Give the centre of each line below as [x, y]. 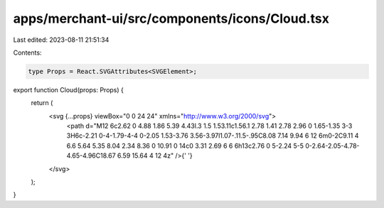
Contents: [27, 53]
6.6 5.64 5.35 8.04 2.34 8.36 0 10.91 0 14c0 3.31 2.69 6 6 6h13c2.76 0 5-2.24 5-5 [185, 146]
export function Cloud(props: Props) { [69, 89]
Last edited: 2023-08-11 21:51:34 [61, 40]
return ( [42, 103]
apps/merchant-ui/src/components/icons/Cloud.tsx [171, 18]
